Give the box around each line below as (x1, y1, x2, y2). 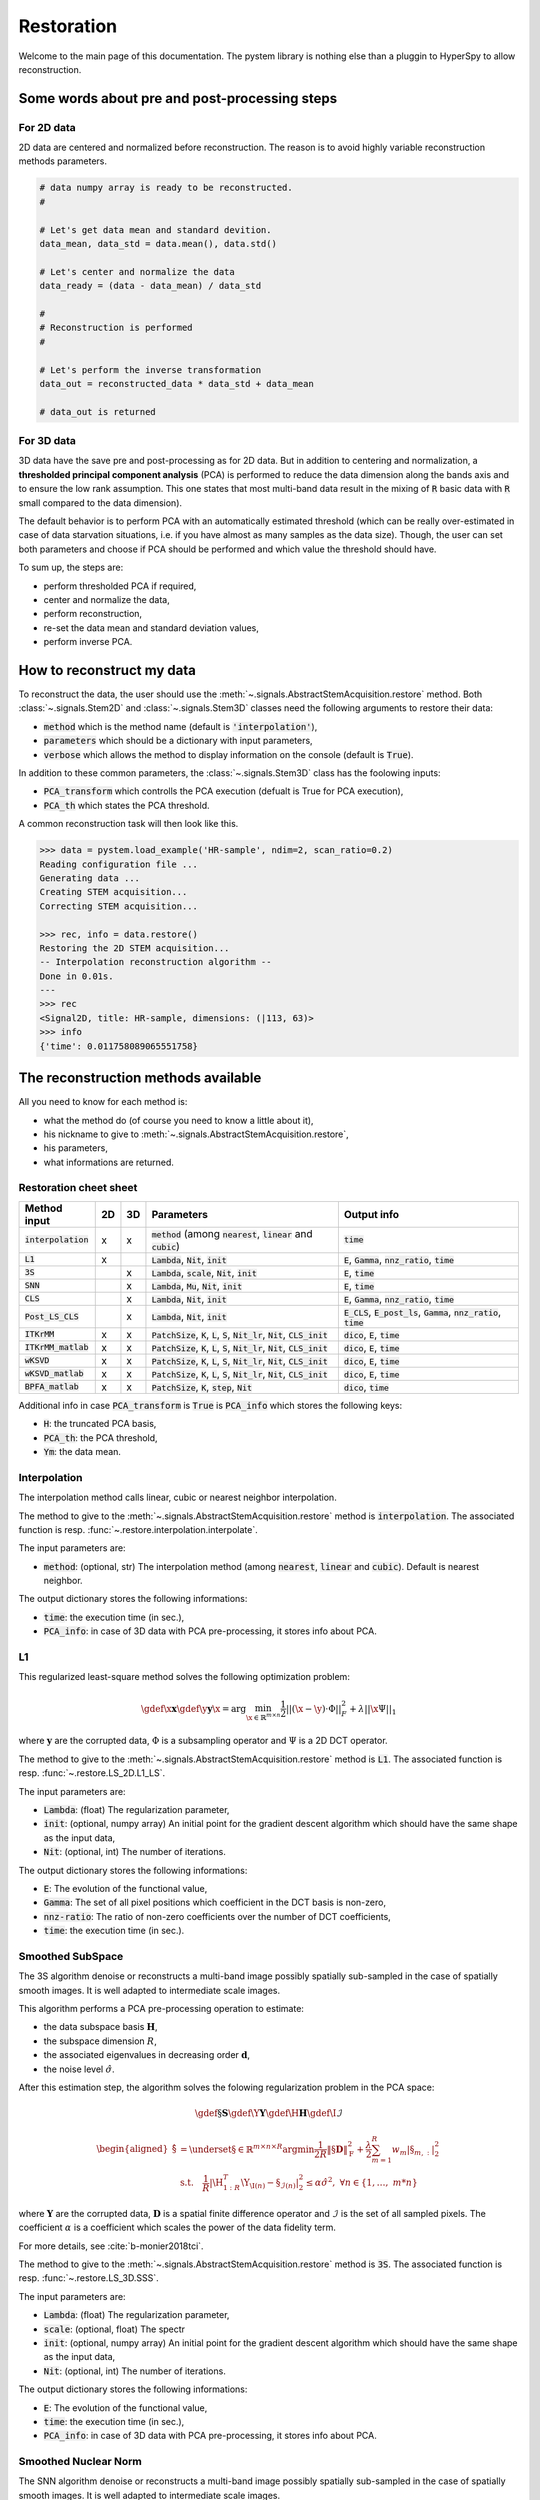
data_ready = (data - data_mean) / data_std (39, 280, 262, 292)
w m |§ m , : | (391, 2143, 435, 2157)
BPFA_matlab (24, 1381, 79, 1392)
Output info (343, 1207, 400, 1221)
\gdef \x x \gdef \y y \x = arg (140, 1703, 247, 1714)
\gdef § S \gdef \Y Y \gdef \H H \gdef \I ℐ (194, 2108, 344, 2119)
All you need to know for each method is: (18, 1096, 188, 1108)
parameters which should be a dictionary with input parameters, (43, 735, 314, 747)
